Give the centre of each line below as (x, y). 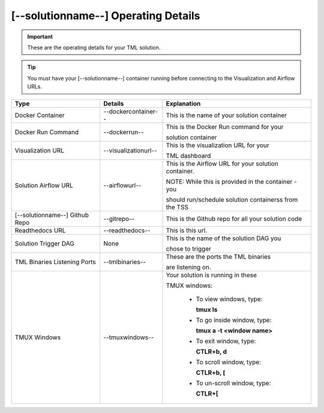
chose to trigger (188, 249)
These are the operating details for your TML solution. (94, 47)
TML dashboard (188, 155)
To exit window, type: (226, 341)
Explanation (183, 103)
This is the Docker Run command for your (225, 127)
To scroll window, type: (229, 362)
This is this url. (186, 230)
